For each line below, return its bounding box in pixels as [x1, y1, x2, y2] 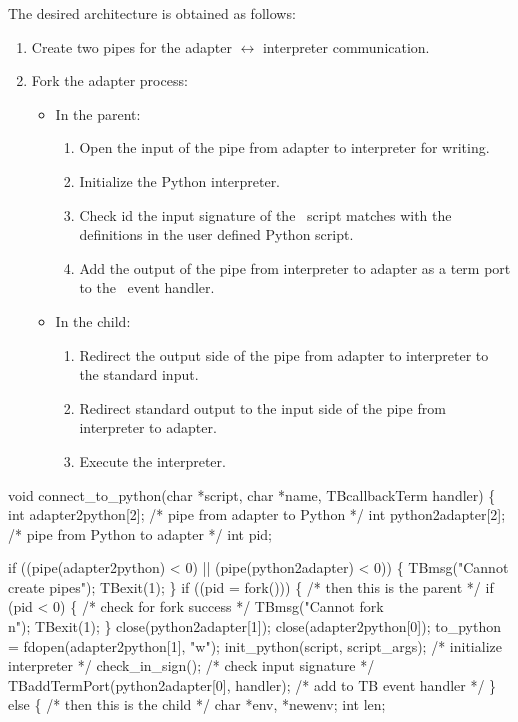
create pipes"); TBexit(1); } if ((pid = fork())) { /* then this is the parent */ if [8, 576, 494, 597]
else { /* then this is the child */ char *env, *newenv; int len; [8, 694, 386, 715]
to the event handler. [79, 277, 215, 298]
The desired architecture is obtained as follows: [8, 3, 296, 23]
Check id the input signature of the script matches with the [79, 204, 452, 225]
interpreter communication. [262, 36, 430, 57]
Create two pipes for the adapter [31, 36, 232, 57]
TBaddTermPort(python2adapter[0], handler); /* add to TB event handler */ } [8, 674, 497, 695]
